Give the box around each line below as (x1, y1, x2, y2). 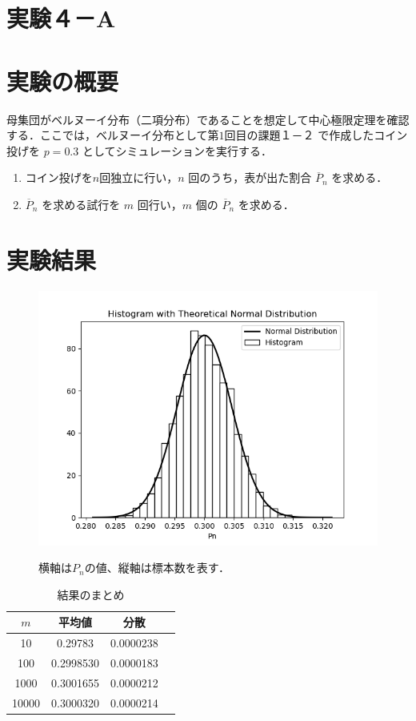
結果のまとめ (57, 586, 125, 602)
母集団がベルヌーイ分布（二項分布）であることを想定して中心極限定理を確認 (6, 111, 410, 127)
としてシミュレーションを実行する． (82, 142, 272, 159)
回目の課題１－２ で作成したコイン (224, 127, 408, 143)
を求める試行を (42, 195, 121, 212)
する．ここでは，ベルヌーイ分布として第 (6, 127, 219, 143)
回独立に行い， (99, 169, 178, 186)
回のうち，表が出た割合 (188, 169, 312, 186)
